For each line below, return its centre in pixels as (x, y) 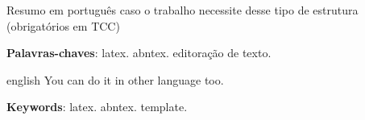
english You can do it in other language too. (115, 79)
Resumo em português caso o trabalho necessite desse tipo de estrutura (182, 10)
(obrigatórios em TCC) (63, 25)
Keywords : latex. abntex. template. (97, 107)
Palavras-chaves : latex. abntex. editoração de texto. (139, 53)
